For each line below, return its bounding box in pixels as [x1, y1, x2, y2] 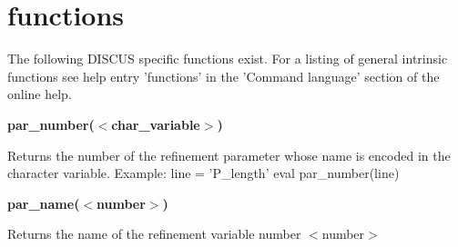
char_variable [111, 114, 200, 133]
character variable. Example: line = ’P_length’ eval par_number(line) [7, 163, 400, 183]
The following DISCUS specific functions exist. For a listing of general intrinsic [7, 49, 448, 68]
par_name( [7, 193, 80, 212]
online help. [7, 84, 72, 104]
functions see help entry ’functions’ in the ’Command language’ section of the [7, 66, 440, 85]
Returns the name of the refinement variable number [7, 224, 301, 243]
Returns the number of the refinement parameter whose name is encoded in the [7, 145, 451, 164]
